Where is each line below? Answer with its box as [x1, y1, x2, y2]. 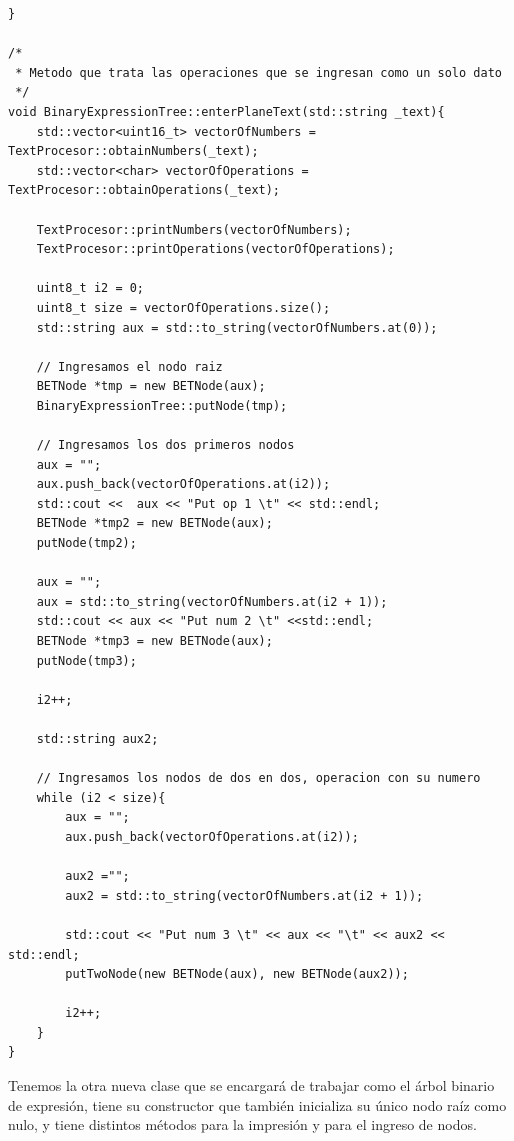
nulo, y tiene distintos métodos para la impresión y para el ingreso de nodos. [8, 1114, 477, 1135]
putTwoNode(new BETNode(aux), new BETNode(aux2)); [65, 967, 409, 982]
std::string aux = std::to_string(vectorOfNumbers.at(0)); [36, 320, 438, 335]
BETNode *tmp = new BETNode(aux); [36, 379, 266, 394]
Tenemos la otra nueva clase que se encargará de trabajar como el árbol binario [8, 1075, 495, 1096]
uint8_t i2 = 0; [36, 281, 145, 296]
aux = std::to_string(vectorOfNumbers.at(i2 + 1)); [36, 594, 388, 609]
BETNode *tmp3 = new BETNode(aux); [36, 634, 273, 648]
